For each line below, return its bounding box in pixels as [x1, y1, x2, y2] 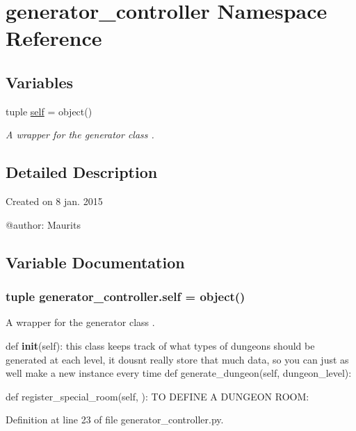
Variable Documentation [6, 251, 185, 273]
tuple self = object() [6, 104, 92, 118]
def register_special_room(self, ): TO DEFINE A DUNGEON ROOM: [6, 389, 309, 403]
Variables [6, 71, 74, 92]
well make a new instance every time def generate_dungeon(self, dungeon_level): [6, 366, 352, 380]
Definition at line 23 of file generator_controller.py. [6, 412, 224, 427]
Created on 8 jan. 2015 [6, 194, 103, 209]
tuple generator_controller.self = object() [6, 288, 245, 305]
